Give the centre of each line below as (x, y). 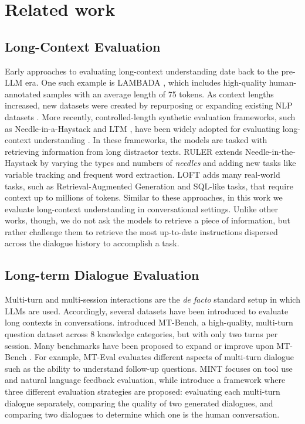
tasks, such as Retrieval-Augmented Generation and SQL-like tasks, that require (149, 186)
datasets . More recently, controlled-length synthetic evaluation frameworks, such (150, 116)
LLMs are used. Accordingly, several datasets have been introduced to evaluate (147, 311)
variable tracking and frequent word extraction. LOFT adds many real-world (143, 174)
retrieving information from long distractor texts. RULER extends (124, 151)
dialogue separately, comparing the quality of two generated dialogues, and (139, 403)
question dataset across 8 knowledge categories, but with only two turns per (141, 334)
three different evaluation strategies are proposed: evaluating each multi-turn (143, 391)
